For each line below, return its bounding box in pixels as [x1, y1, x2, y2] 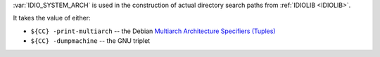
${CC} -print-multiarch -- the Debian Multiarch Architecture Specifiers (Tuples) [30, 27, 276, 35]
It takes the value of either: [13, 14, 91, 23]
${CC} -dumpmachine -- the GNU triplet [30, 37, 151, 45]
